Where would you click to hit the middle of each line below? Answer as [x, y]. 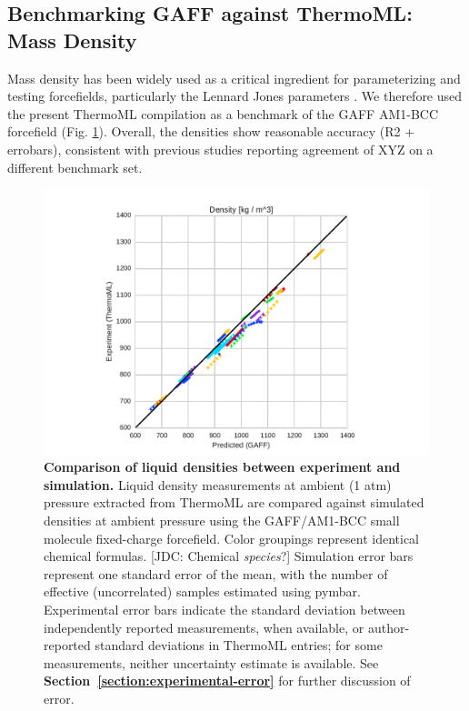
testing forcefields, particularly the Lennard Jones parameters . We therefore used [235, 96]
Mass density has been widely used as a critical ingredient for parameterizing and [234, 78]
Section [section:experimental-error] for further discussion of [227, 681]
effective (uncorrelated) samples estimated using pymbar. [202, 591]
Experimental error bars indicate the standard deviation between [225, 609]
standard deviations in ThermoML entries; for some [239, 645]
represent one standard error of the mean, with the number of [216, 573]
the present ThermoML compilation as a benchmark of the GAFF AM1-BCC [223, 113]
